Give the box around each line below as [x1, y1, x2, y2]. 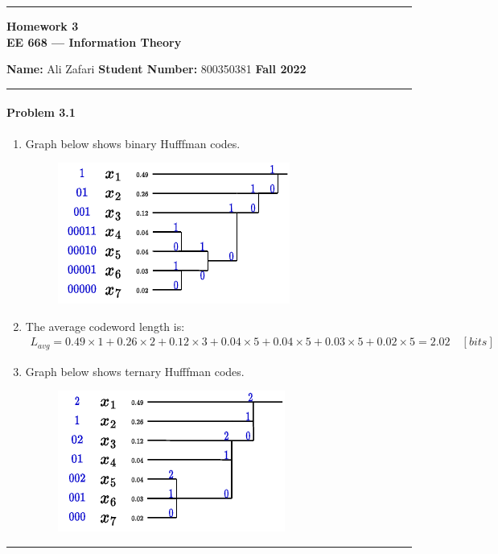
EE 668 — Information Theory [6, 33, 182, 50]
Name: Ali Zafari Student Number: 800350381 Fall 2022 [6, 60, 307, 77]
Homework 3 [6, 18, 79, 34]
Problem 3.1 [6, 104, 76, 121]
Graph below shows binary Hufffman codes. [25, 134, 241, 151]
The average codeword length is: [25, 317, 185, 334]
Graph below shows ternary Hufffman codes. [25, 362, 245, 379]
